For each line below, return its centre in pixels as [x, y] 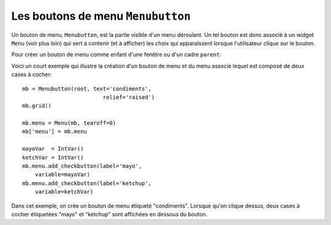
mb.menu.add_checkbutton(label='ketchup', [87, 183]
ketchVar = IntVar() [53, 157]
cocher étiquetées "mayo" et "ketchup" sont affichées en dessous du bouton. [109, 214]
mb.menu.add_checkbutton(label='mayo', [82, 166]
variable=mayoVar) [63, 175]
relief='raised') [129, 97]
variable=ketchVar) [64, 192]
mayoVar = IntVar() [53, 149]
